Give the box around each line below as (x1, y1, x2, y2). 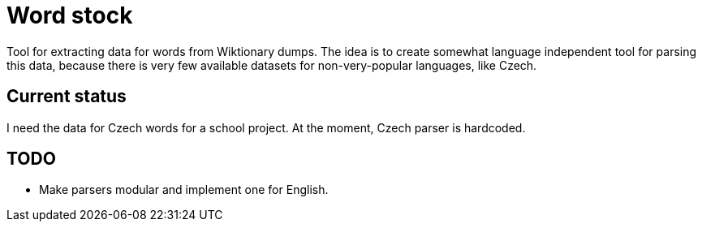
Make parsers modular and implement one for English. (39, 183, 329, 197)
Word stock (6, 2, 133, 29)
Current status (6, 86, 127, 107)
